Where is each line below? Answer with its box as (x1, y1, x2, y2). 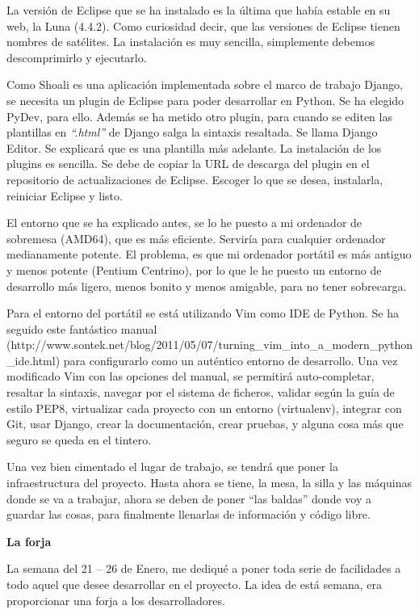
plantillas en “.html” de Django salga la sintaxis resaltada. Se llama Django (6, 124, 378, 141)
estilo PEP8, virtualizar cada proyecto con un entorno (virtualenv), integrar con (6, 399, 402, 416)
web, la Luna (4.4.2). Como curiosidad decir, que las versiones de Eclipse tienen (6, 17, 400, 34)
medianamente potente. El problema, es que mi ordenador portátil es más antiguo (6, 246, 412, 263)
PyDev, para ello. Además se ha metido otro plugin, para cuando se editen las (6, 107, 392, 124)
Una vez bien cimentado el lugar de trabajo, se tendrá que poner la (6, 458, 338, 475)
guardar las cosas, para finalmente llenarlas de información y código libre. (6, 506, 371, 523)
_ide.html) (6, 351, 61, 368)
